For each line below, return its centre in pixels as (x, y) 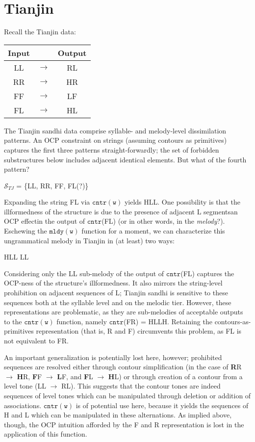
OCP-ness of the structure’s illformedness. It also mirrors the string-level (113, 283)
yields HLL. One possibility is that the (182, 202)
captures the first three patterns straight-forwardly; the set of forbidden (112, 149)
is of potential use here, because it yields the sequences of (162, 405)
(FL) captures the (207, 273)
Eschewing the (25, 231)
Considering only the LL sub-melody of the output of (84, 273)
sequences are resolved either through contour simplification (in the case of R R (123, 367)
